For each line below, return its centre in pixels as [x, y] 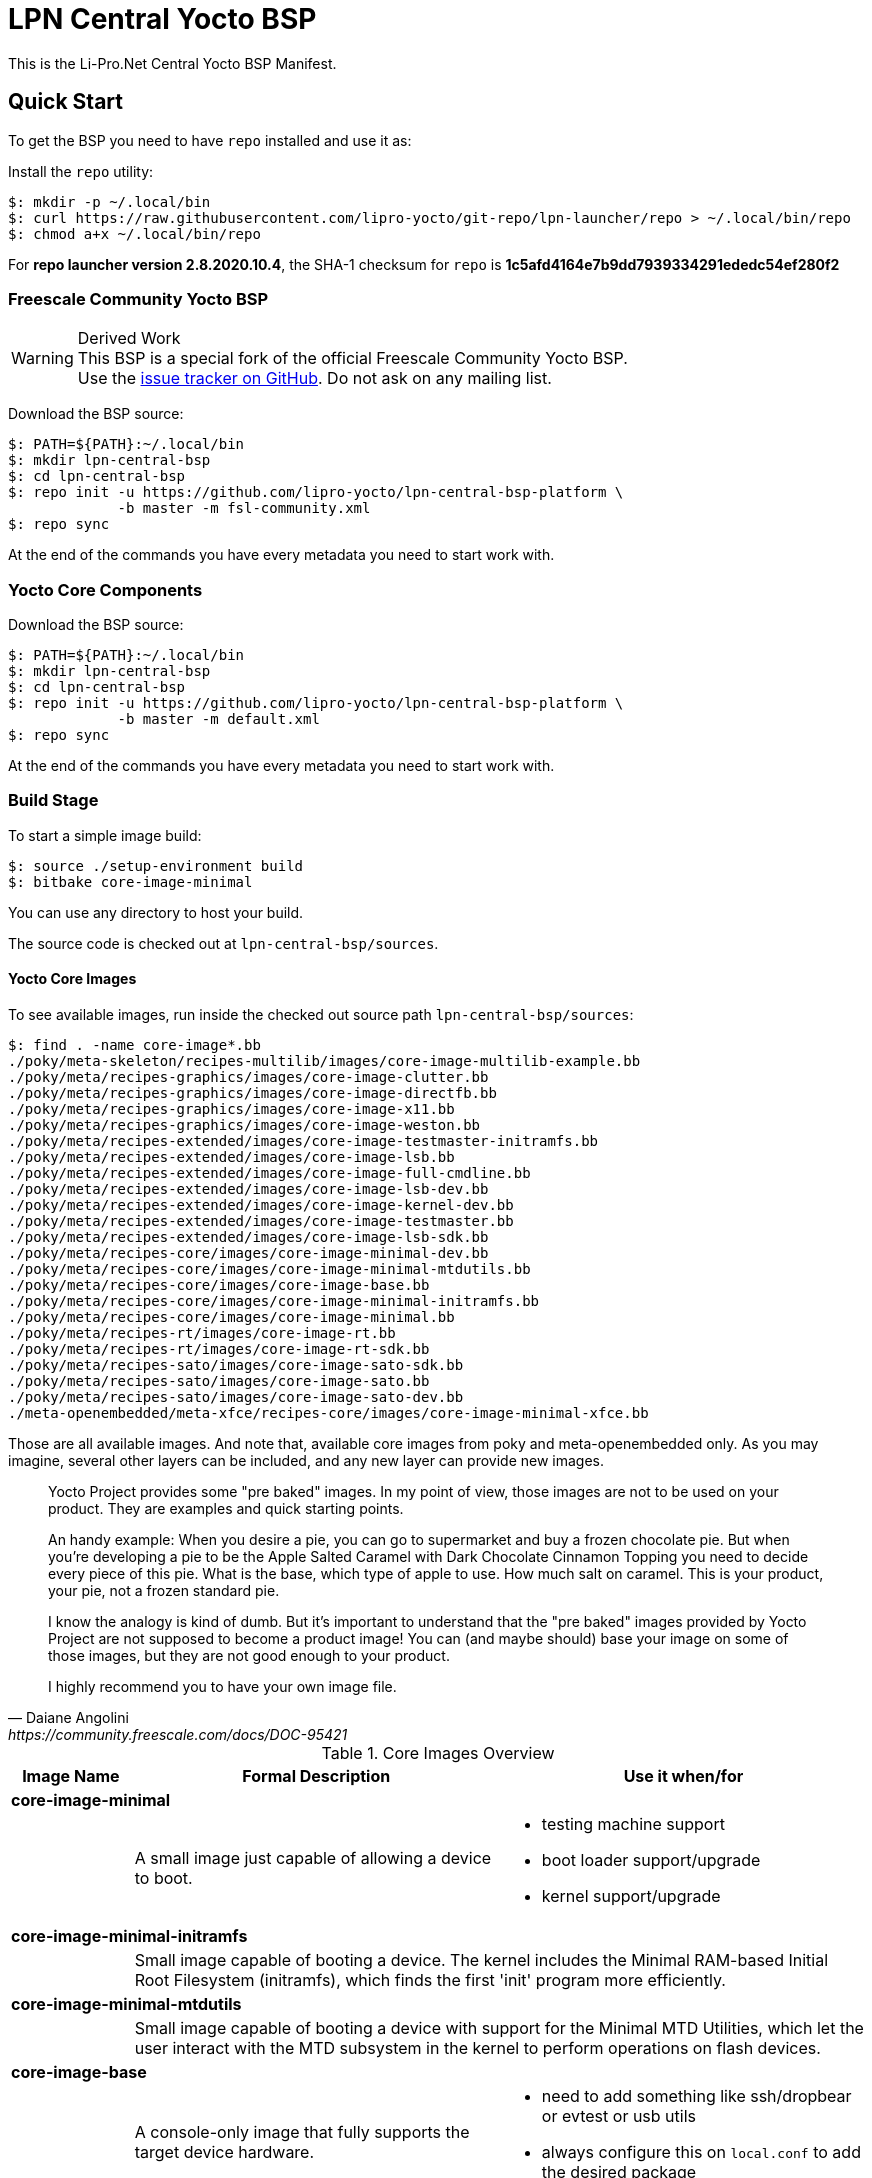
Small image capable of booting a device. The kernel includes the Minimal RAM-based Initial [481, 1960]
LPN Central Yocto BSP [162, 19]
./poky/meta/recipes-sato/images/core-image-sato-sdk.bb [236, 1365]
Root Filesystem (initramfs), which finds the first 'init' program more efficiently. [430, 1980]
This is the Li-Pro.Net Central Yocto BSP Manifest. [172, 63]
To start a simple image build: [105, 835]
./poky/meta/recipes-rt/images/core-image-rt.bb [202, 1333]
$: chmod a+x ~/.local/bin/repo [134, 233]
